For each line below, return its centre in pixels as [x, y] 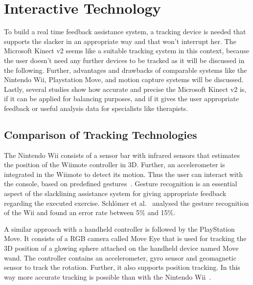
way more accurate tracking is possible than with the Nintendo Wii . [108, 276]
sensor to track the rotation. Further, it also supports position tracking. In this [122, 267]
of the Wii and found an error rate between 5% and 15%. [90, 212]
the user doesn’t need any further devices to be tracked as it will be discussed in [124, 60]
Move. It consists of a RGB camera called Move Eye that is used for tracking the [125, 238]
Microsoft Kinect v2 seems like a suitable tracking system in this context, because [127, 51]
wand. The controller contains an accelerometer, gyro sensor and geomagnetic [120, 257]
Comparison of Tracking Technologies [101, 134]
